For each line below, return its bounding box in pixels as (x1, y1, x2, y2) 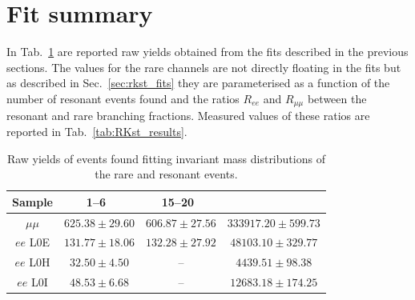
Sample (12, 193, 53, 210)
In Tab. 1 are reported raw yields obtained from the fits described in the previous (6, 43, 409, 60)
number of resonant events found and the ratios (6, 90, 240, 106)
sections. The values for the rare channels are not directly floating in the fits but (6, 58, 401, 75)
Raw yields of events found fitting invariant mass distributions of (6, 150, 325, 166)
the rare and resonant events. (95, 166, 238, 182)
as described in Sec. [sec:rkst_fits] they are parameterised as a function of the (6, 74, 390, 91)
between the (307, 90, 367, 106)
